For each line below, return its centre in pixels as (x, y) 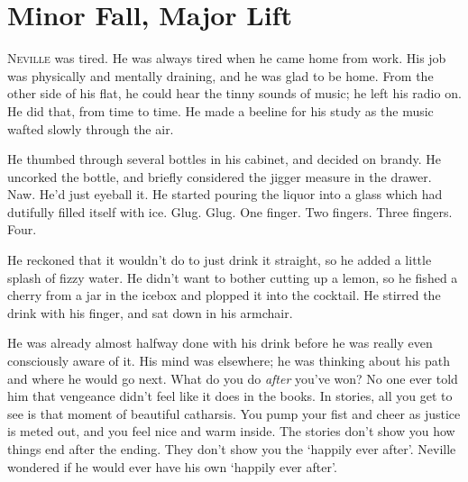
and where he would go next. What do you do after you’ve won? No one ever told (233, 378)
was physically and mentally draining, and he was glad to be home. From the (220, 75)
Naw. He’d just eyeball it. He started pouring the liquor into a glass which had (225, 194)
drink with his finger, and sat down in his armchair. (150, 312)
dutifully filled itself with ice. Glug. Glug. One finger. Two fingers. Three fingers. (230, 211)
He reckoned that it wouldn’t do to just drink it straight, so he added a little (220, 260)
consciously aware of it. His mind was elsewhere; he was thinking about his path (229, 361)
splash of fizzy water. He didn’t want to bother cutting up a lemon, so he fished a (233, 277)
